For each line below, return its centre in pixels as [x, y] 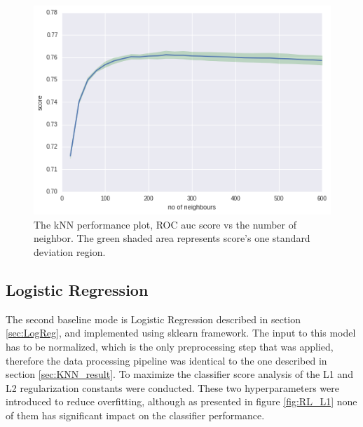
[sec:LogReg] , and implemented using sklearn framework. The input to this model [181, 333]
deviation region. [70, 251]
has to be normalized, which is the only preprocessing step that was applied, [170, 346]
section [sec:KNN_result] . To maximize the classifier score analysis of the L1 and [179, 374]
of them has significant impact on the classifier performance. [135, 415]
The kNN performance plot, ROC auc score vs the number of [165, 224]
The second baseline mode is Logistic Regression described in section [153, 319]
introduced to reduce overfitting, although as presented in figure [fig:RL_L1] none [181, 401]
